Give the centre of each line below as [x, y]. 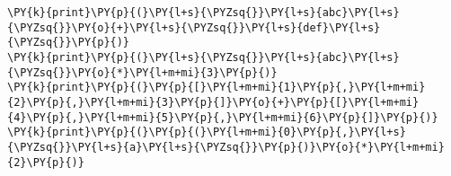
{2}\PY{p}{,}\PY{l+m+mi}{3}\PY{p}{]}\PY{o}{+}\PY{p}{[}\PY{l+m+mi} [213, 102]
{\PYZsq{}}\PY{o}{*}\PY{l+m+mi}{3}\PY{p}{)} [142, 72]
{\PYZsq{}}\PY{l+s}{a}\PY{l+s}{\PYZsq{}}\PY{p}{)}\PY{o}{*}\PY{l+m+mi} [226, 147]
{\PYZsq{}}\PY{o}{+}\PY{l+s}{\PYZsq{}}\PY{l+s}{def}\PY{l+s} [194, 27]
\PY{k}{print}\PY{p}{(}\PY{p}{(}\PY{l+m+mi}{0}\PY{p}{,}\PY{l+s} [207, 132]
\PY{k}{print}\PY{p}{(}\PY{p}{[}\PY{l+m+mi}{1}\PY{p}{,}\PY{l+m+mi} [217, 88]
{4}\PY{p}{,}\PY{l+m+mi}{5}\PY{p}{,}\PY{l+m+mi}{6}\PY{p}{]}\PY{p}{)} [223, 117]
